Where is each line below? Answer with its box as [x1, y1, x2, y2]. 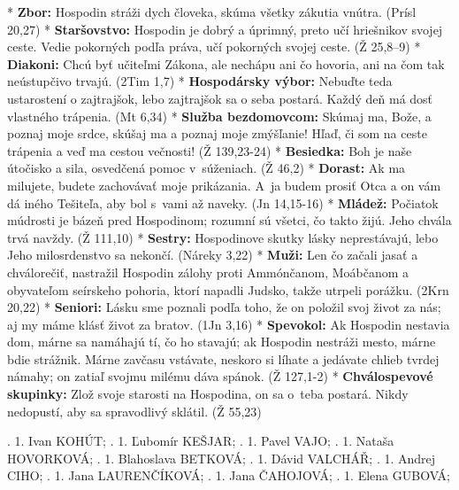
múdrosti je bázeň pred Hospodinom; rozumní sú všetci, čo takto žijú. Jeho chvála [7, 211, 452, 229]
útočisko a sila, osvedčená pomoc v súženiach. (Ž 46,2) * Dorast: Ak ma [7, 159, 406, 177]
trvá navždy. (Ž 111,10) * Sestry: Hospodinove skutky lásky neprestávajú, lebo [7, 228, 439, 246]
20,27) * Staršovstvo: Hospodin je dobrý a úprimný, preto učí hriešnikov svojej [7, 19, 443, 38]
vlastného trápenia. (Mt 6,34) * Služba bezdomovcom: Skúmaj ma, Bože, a [7, 106, 432, 125]
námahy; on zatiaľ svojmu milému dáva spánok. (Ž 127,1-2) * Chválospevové [7, 367, 433, 385]
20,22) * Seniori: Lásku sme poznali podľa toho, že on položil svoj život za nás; [7, 298, 441, 316]
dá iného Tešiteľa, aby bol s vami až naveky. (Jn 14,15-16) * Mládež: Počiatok [7, 193, 439, 212]
